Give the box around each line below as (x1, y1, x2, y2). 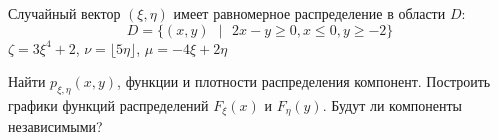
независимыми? (8, 116, 103, 137)
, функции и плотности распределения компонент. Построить (117, 71, 491, 92)
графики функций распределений (8, 94, 209, 115)
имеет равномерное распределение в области (173, 3, 446, 23)
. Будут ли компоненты (322, 94, 462, 115)
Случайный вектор (8, 3, 121, 23)
